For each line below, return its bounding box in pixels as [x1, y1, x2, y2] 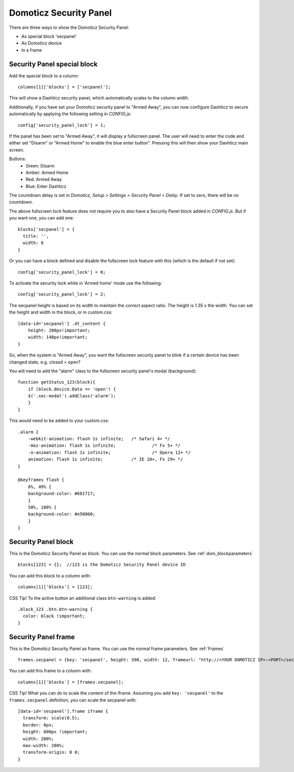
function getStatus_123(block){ [18, 380, 96, 385]
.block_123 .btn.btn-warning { [18, 606, 93, 612]
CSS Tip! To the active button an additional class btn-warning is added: [9, 595, 156, 601]
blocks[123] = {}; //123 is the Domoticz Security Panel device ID [18, 562, 186, 568]
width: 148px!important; [27, 335, 88, 340]
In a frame [21, 47, 42, 53]
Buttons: [9, 156, 26, 162]
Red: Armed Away [25, 176, 62, 182]
